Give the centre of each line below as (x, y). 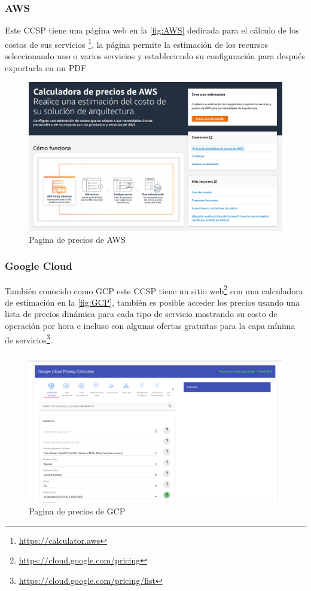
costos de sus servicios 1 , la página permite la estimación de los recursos (136, 43)
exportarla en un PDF (46, 67)
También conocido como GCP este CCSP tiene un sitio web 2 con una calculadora (154, 290)
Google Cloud (39, 266)
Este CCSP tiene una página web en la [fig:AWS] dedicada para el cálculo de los (152, 30)
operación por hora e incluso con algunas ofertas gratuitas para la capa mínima (150, 325)
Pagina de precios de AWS (77, 239)
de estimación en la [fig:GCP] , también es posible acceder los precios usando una (153, 302)
